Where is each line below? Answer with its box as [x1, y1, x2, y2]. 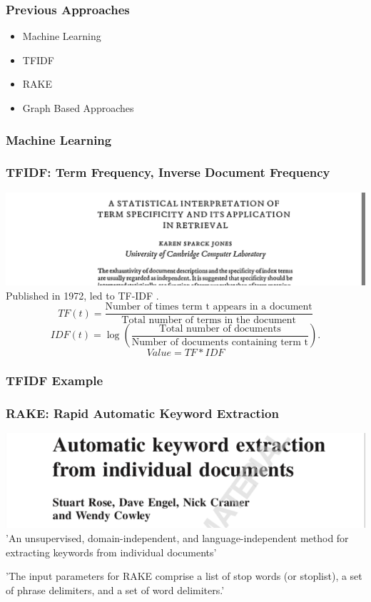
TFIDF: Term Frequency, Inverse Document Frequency [6, 163, 330, 181]
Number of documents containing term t [131, 337, 309, 347]
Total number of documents [158, 323, 281, 334]
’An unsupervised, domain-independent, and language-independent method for [6, 531, 349, 546]
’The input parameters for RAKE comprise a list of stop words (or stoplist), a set [6, 568, 362, 583]
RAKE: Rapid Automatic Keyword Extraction [6, 404, 279, 422]
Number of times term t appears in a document [105, 302, 312, 312]
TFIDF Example [6, 372, 103, 389]
